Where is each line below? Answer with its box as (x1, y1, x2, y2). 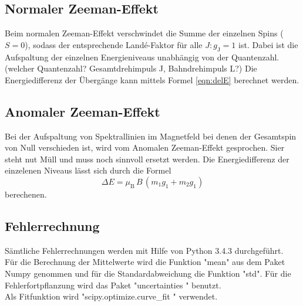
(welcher (5, 62, 35, 74)
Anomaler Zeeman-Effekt (5, 102, 160, 120)
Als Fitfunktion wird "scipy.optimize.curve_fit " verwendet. (5, 290, 218, 302)
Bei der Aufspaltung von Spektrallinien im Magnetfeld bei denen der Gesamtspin (5, 130, 297, 142)
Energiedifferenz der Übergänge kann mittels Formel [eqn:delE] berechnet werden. (5, 73, 299, 86)
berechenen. (5, 188, 47, 200)
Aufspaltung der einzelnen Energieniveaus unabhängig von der (5, 50, 229, 63)
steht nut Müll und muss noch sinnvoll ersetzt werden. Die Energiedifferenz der (5, 152, 289, 165)
